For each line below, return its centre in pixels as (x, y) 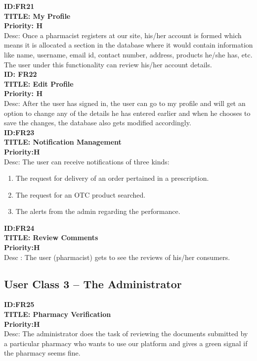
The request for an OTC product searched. (81, 194)
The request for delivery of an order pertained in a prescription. (112, 178)
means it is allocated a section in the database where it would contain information (128, 45)
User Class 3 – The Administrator (93, 284)
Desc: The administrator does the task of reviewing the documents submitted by (126, 334)
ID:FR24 (19, 228)
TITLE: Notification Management (63, 142)
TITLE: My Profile (37, 16)
